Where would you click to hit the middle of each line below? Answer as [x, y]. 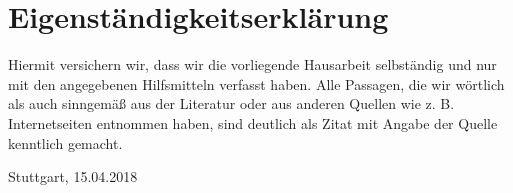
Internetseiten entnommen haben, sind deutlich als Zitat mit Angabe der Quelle [253, 122]
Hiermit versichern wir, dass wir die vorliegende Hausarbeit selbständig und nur [252, 64]
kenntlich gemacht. [65, 142]
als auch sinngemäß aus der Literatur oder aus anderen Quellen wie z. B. [231, 103]
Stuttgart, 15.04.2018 [73, 176]
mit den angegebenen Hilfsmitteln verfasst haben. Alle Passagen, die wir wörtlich [256, 83]
